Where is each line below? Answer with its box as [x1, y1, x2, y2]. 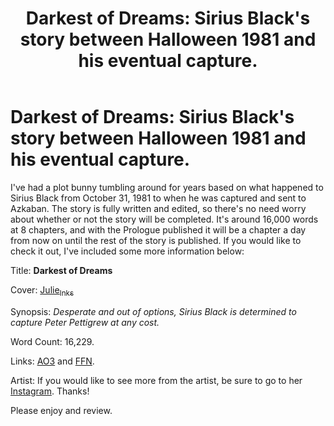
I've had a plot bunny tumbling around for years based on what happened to [10, 181, 324, 193]
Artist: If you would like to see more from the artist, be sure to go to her [10, 374, 303, 386]
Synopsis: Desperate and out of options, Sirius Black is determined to [10, 305, 297, 317]
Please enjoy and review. [10, 404, 113, 416]
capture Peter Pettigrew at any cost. [10, 316, 160, 328]
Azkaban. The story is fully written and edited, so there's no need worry [10, 202, 307, 214]
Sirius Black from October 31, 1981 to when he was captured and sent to [10, 192, 307, 204]
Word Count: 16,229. [10, 335, 95, 347]
